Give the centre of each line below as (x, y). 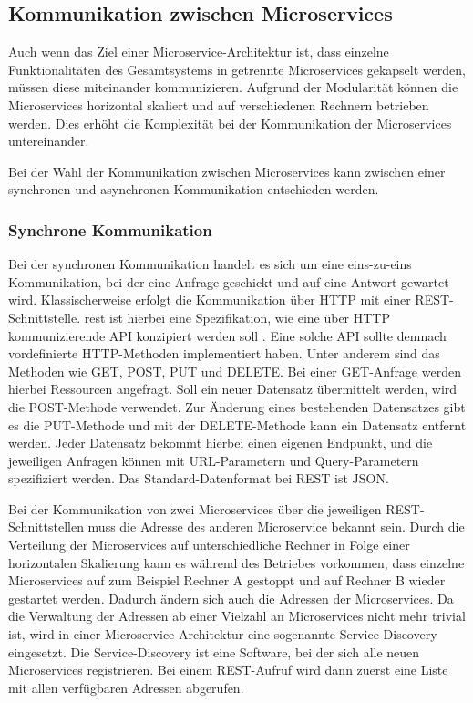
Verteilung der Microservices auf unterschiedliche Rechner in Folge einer (209, 545)
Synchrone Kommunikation (110, 229)
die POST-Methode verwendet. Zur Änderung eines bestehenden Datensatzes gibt (237, 406)
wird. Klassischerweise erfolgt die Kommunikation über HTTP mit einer (210, 300)
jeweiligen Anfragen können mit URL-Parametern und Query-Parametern (214, 460)
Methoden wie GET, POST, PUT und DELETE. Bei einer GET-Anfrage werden (235, 371)
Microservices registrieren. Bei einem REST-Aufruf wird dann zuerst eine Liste (228, 670)
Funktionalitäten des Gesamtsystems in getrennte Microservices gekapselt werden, (237, 69)
